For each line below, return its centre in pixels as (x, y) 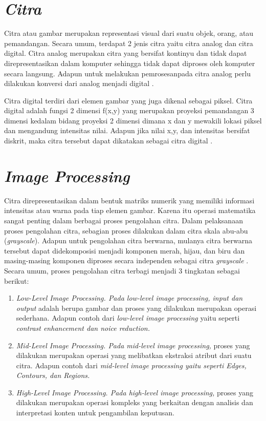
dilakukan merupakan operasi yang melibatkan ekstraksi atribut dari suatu (134, 355)
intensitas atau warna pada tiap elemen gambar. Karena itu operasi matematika (130, 210)
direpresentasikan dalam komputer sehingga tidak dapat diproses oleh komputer (130, 63)
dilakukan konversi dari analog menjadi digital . (79, 83)
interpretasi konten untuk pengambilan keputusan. (95, 413)
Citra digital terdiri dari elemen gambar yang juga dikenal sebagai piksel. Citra (128, 100)
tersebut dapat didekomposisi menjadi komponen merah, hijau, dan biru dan (125, 250)
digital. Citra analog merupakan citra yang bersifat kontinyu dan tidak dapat (126, 53)
